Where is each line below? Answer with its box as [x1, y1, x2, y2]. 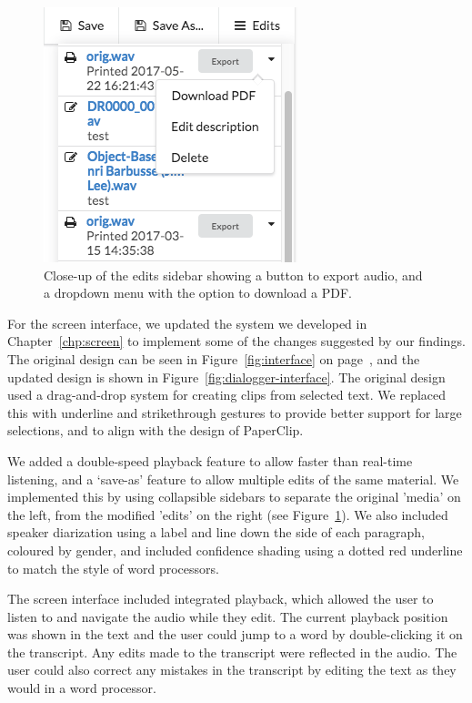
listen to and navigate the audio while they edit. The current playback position [7, 606, 448, 626]
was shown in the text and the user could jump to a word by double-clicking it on [7, 625, 463, 644]
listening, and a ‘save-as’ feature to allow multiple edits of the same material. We [7, 469, 459, 488]
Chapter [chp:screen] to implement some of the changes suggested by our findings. [7, 331, 466, 351]
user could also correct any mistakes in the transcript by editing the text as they [7, 660, 457, 679]
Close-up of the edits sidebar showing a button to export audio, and [44, 265, 423, 284]
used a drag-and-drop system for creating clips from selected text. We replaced [7, 385, 447, 404]
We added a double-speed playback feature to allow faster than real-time [7, 451, 413, 470]
